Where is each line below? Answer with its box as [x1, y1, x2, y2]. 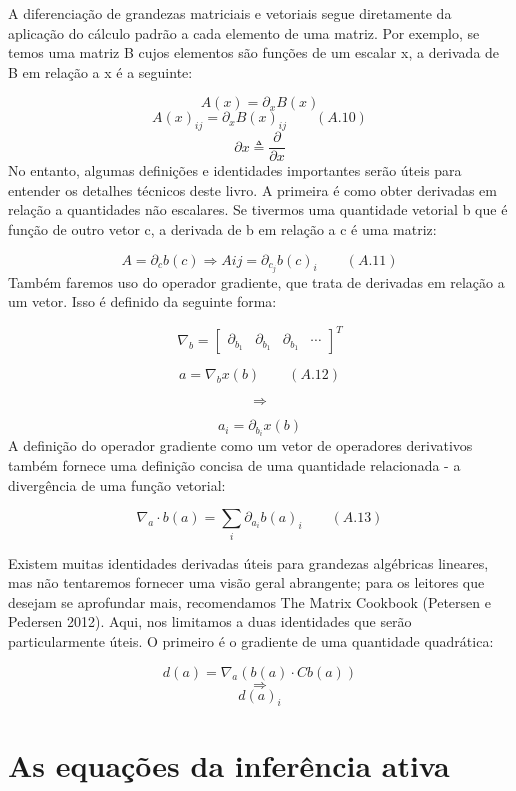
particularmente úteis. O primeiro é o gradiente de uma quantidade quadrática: [8, 630, 494, 651]
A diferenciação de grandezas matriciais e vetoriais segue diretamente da [8, 3, 452, 23]
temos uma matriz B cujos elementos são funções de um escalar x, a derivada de [8, 42, 500, 63]
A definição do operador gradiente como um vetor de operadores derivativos [8, 435, 473, 456]
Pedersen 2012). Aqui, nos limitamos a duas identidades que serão [8, 611, 412, 632]
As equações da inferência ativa [8, 744, 450, 785]
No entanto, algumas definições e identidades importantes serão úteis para [8, 160, 462, 181]
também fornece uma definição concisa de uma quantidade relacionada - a [8, 455, 461, 476]
